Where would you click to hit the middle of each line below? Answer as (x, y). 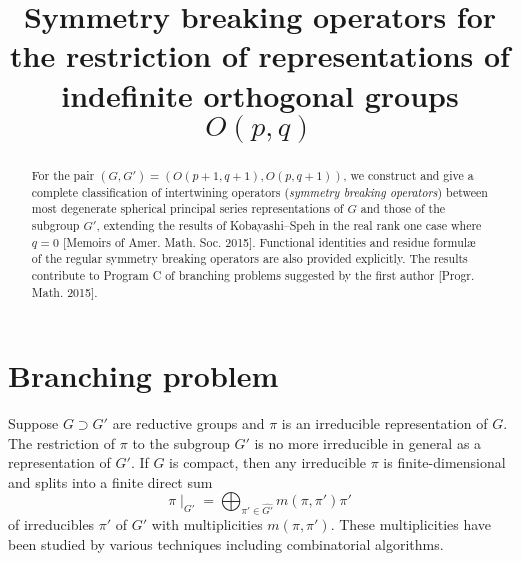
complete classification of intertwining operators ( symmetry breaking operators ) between (259, 191)
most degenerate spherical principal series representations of (187, 208)
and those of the (403, 208)
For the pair (63, 174)
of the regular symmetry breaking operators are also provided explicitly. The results (249, 258)
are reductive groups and (188, 423)
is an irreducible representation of (384, 423)
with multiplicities (207, 524)
